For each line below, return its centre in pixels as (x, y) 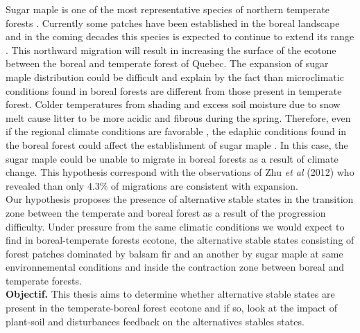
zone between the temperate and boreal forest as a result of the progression (166, 212)
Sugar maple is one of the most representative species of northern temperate (168, 9)
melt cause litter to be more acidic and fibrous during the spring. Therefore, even (178, 117)
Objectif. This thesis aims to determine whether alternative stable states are (170, 294)
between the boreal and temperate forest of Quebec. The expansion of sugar (167, 63)
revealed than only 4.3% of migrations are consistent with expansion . (152, 185)
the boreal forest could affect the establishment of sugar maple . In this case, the (177, 144)
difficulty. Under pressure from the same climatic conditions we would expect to (175, 226)
